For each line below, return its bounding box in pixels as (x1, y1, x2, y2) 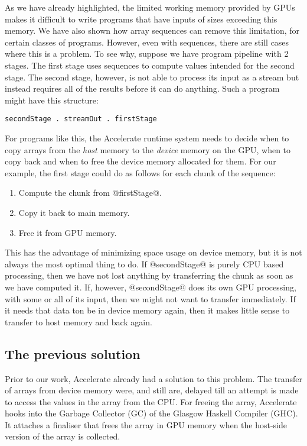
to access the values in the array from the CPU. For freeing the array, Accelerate (5, 395, 297, 408)
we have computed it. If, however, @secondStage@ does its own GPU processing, (5, 280, 296, 293)
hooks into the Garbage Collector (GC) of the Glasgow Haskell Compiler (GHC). (5, 407, 298, 419)
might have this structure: (5, 93, 99, 106)
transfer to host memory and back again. (5, 315, 152, 328)
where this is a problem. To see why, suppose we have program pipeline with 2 (5, 47, 289, 60)
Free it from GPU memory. (18, 226, 117, 238)
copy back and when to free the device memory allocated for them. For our (5, 155, 276, 167)
